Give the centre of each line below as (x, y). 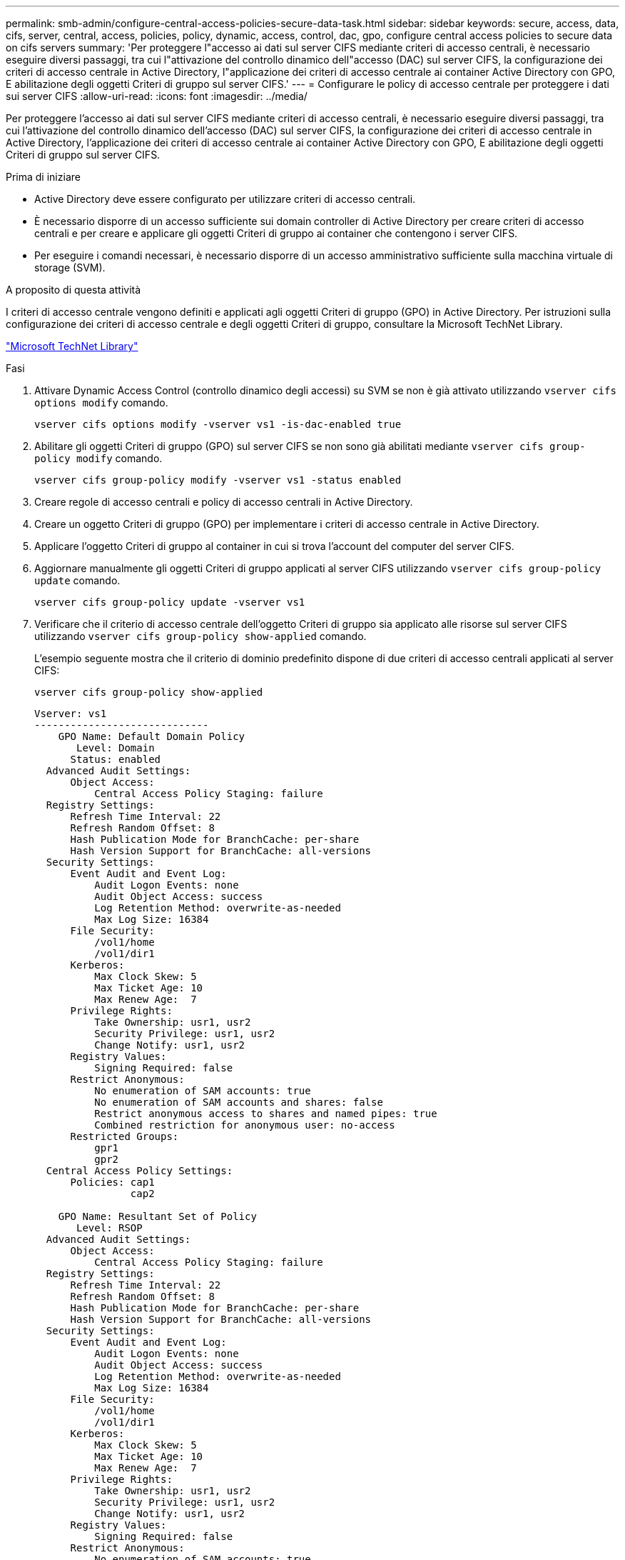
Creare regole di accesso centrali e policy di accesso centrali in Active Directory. (224, 502)
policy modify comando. (98, 458)
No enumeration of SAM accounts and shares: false (239, 1102)
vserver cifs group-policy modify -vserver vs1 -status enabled (218, 480)
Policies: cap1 (112, 1182)
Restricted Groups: (125, 1136)
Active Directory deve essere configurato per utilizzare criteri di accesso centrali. (225, 199)
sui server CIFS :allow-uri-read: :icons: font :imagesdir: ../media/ (157, 96)
